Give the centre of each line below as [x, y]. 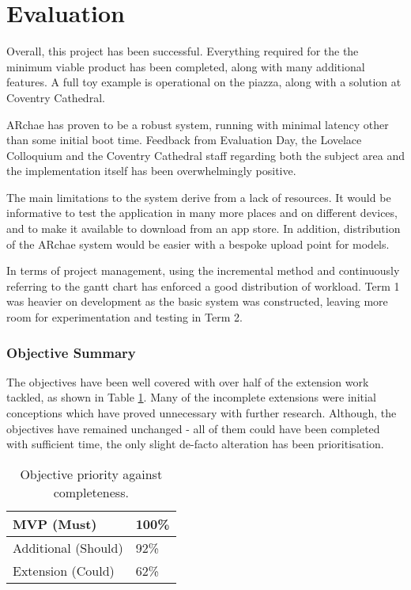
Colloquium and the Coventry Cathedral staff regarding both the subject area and [205, 155]
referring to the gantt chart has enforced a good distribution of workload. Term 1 [203, 285]
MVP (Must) [55, 523]
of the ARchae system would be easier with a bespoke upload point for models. [198, 244]
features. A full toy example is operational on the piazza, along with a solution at [204, 82]
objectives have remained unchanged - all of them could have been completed [193, 428]
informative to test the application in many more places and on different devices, [202, 213]
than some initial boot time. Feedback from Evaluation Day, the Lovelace [184, 140]
